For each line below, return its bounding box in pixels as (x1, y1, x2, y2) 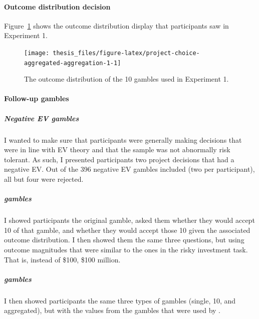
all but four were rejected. (4, 174, 84, 184)
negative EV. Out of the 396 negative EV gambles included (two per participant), (4, 164, 255, 174)
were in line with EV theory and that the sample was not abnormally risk (4, 144, 230, 155)
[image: (24, 49, 50, 57)
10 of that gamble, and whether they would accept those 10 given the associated (4, 224, 250, 235)
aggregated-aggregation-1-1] (24, 59, 121, 67)
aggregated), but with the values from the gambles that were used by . (4, 305, 220, 315)
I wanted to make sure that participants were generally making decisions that (4, 134, 242, 145)
